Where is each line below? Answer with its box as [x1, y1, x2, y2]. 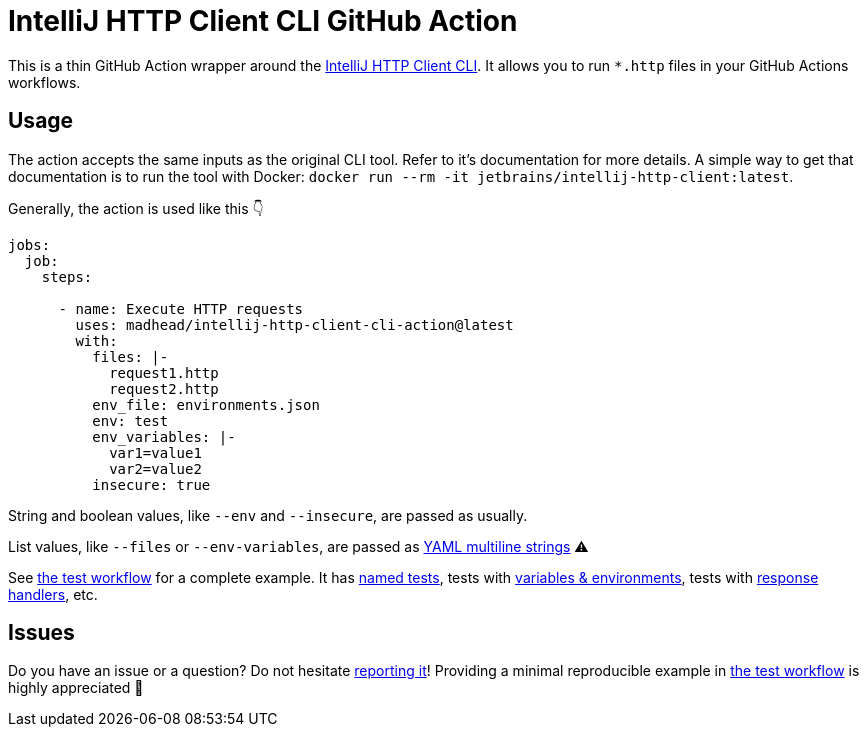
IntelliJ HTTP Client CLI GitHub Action [8, 4, 518, 38]
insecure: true [92, 476, 211, 493]
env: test [92, 412, 169, 429]
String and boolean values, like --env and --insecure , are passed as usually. [8, 506, 528, 524]
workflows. [8, 73, 81, 91]
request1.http [109, 364, 219, 381]
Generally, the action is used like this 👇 [8, 199, 264, 217]
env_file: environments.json [92, 396, 320, 413]
